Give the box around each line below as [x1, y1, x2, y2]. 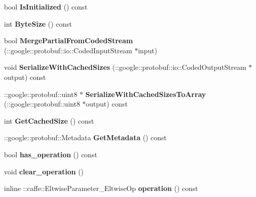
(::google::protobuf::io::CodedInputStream [4, 45, 133, 55]
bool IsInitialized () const [4, 2, 88, 12]
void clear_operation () [4, 166, 84, 176]
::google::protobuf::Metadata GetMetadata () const [4, 132, 167, 143]
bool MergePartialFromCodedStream [4, 35, 133, 46]
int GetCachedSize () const [4, 115, 94, 126]
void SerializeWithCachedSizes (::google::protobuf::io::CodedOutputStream [4, 62, 246, 72]
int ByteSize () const [4, 18, 72, 29]
